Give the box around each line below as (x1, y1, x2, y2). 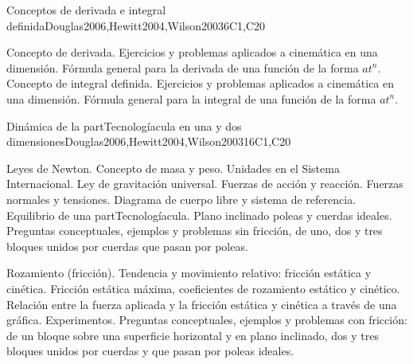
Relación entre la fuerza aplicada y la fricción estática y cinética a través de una (6, 296, 397, 312)
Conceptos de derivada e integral (6, 2, 166, 18)
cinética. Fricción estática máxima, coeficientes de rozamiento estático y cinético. (6, 280, 400, 296)
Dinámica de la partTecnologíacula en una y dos (6, 117, 242, 134)
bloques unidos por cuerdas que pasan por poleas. (6, 237, 248, 254)
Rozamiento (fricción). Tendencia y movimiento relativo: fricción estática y (6, 264, 372, 281)
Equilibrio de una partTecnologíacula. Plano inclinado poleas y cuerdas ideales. (6, 206, 392, 223)
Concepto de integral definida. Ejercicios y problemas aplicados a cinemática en (6, 75, 395, 92)
